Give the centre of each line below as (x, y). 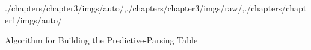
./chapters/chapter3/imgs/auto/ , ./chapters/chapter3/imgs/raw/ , (125, 8)
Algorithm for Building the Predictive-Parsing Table (101, 40)
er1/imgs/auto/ (34, 20)
